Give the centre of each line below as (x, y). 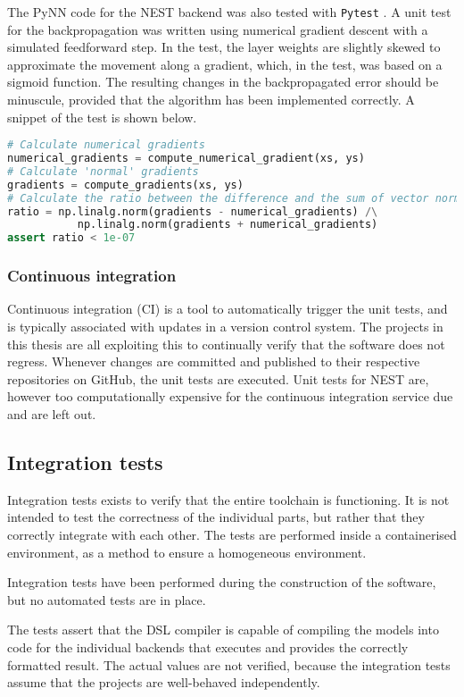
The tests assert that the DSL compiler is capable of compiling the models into (223, 630)
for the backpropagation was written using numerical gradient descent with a (218, 29)
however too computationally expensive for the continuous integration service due (230, 396)
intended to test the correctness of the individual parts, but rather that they (216, 517)
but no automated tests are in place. (107, 599)
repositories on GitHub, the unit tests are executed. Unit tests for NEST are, (218, 378)
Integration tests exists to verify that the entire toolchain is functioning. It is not (228, 499)
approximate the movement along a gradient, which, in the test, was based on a (225, 64)
